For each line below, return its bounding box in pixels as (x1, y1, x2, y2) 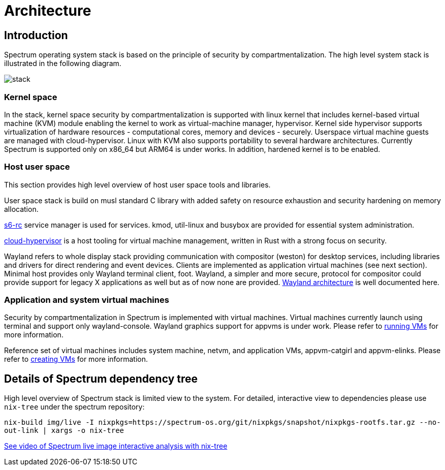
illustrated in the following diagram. (4, 59, 121, 68)
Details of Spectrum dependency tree (4, 372, 198, 385)
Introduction (4, 28, 68, 42)
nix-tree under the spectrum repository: (4, 402, 145, 412)
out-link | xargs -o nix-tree (4, 426, 124, 435)
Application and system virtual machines (4, 295, 169, 305)
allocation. (4, 204, 39, 213)
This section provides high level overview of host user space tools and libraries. (4, 180, 271, 189)
